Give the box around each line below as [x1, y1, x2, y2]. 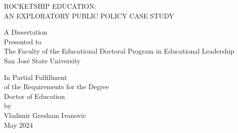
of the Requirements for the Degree [4, 81, 109, 92]
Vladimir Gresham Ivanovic [4, 110, 86, 120]
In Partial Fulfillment [4, 72, 67, 82]
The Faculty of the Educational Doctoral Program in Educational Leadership [4, 46, 235, 56]
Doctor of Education [4, 91, 65, 101]
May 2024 [4, 119, 33, 130]
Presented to [4, 36, 41, 46]
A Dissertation [4, 27, 48, 37]
